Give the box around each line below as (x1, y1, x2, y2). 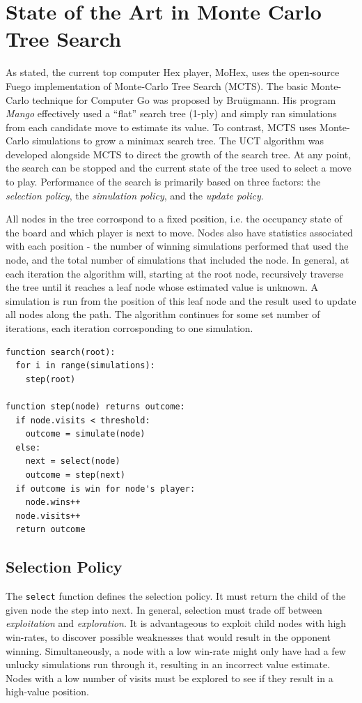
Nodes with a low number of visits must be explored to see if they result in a (6, 670, 333, 685)
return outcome (15, 524, 86, 535)
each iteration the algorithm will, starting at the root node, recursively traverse (6, 266, 344, 280)
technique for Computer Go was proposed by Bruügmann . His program (32, 92, 336, 107)
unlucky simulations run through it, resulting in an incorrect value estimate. (6, 657, 331, 672)
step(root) (25, 374, 76, 384)
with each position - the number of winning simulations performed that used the (6, 239, 349, 253)
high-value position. (6, 684, 89, 699)
